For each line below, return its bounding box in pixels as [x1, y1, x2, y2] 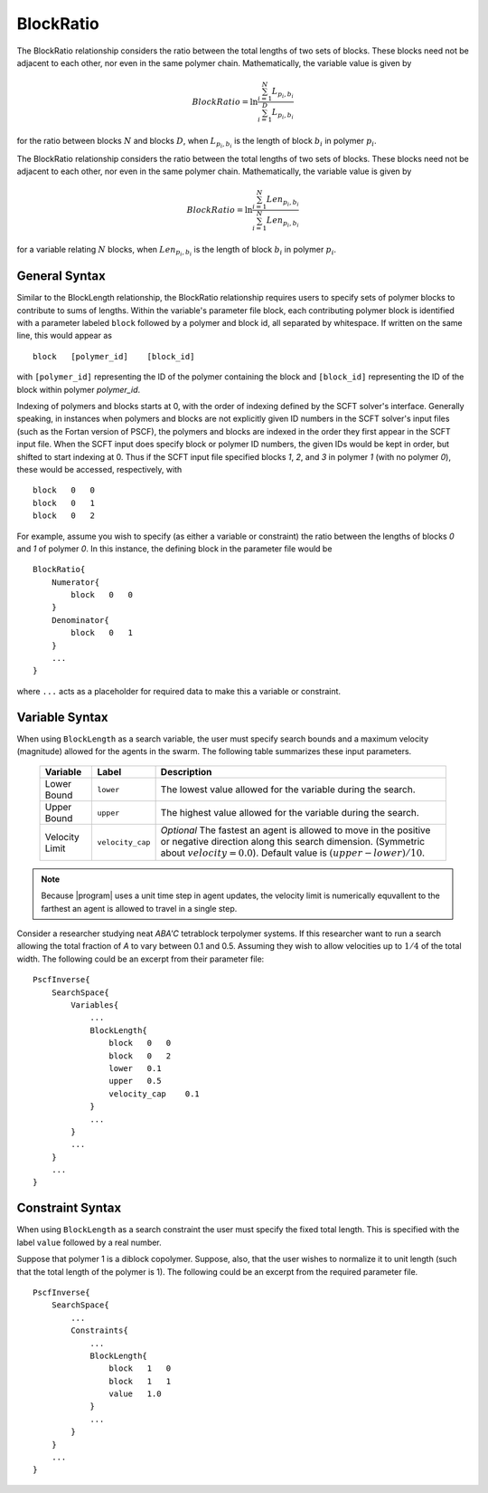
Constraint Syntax [16, 1201, 122, 1216]
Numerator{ [51, 577, 100, 588]
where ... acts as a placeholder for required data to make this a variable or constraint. [16, 685, 342, 696]
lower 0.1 [108, 1063, 162, 1073]
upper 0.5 [108, 1076, 162, 1086]
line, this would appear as [16, 330, 113, 341]
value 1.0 [108, 1389, 162, 1399]
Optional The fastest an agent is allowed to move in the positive [160, 824, 431, 837]
